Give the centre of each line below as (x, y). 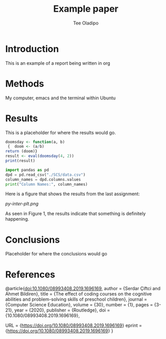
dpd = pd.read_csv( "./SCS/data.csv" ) (45, 175)
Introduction (32, 49)
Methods (25, 83)
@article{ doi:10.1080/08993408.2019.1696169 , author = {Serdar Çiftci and (83, 289)
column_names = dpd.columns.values (43, 179)
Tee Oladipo (86, 23)
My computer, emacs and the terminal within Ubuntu (61, 98)
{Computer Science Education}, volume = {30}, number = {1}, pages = (79, 305)
